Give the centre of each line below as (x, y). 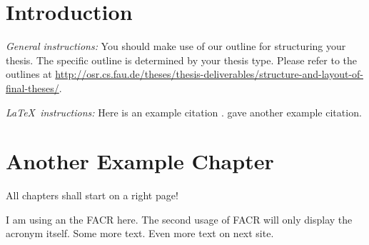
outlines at (29, 74)
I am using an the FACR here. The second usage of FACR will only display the (179, 219)
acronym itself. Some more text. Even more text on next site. (140, 233)
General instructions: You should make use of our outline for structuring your (176, 46)
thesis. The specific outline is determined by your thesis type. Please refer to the (182, 60)
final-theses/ (32, 87)
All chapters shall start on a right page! (92, 195)
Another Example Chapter (140, 161)
